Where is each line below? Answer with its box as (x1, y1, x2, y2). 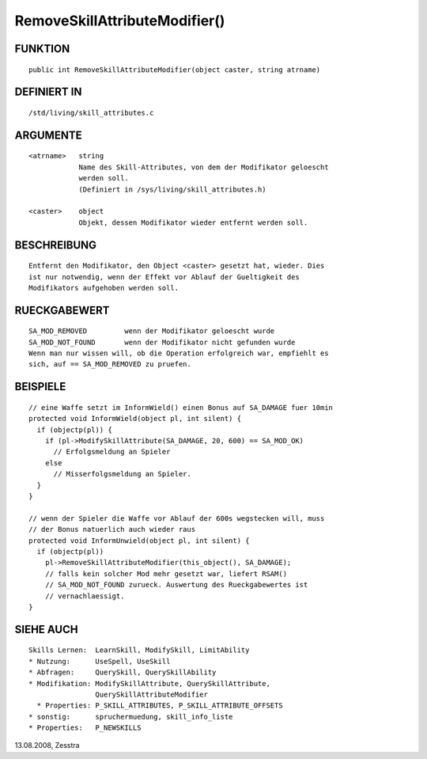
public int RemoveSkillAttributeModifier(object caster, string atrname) (28, 65, 321, 74)
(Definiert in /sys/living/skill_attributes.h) (78, 184, 266, 194)
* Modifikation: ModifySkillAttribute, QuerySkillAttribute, (28, 679, 270, 688)
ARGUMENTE (14, 128, 82, 142)
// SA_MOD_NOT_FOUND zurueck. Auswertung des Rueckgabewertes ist (44, 580, 308, 590)
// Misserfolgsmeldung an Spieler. (53, 469, 191, 479)
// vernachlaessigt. (44, 591, 125, 601)
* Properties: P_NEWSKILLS (28, 723, 142, 732)
